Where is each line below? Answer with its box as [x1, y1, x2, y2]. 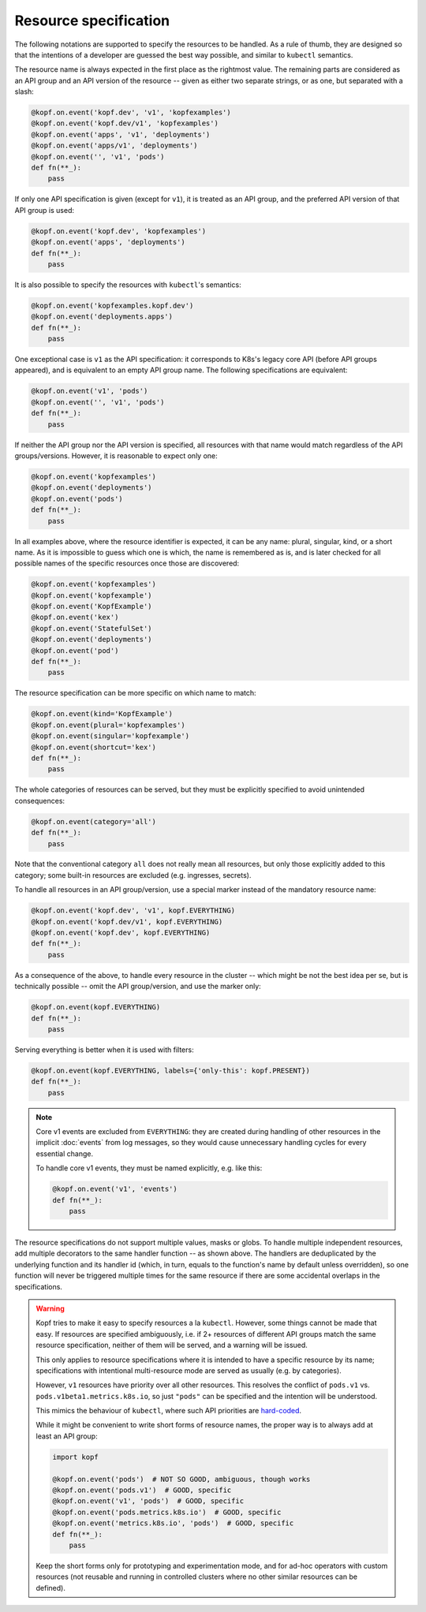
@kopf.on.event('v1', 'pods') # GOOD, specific [52, 1497, 245, 1506]
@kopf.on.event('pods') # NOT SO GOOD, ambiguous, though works [52, 1475, 311, 1483]
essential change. [35, 1148, 94, 1159]
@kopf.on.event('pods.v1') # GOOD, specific [52, 1486, 232, 1494]
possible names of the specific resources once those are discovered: [14, 558, 240, 568]
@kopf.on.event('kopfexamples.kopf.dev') [31, 300, 194, 310]
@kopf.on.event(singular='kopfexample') [31, 732, 189, 741]
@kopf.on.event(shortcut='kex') [31, 742, 157, 752]
